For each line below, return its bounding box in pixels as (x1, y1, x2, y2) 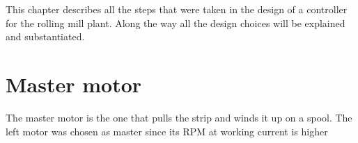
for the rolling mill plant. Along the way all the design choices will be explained (6, 15, 345, 30)
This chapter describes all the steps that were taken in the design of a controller (6, 2, 348, 16)
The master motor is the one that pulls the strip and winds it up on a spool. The (6, 110, 352, 124)
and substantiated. (6, 29, 85, 44)
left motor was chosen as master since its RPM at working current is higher (6, 124, 328, 138)
